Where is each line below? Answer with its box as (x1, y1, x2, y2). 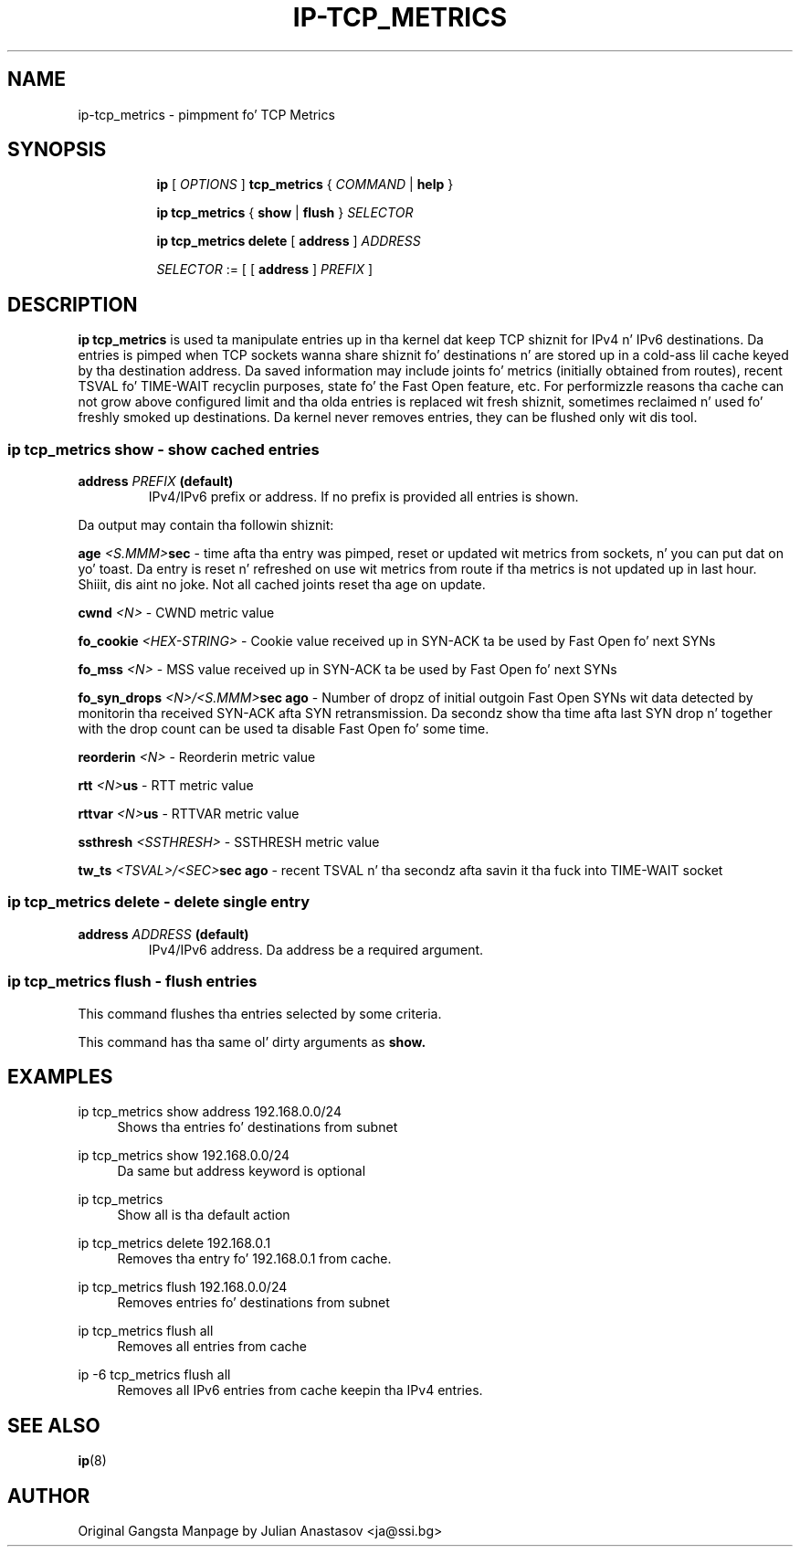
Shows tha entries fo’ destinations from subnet (117, 1119, 398, 1136)
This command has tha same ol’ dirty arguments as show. (78, 1033, 426, 1050)
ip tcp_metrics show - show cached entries (7, 439, 320, 459)
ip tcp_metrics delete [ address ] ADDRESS (156, 233, 421, 249)
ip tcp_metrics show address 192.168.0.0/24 (78, 1104, 342, 1120)
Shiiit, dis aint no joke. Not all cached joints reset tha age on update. (78, 576, 486, 593)
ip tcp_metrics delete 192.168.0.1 (78, 1235, 271, 1252)
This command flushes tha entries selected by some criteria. (78, 1005, 442, 1021)
